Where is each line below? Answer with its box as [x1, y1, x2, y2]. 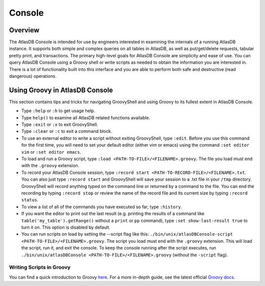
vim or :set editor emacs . [21, 149, 81, 155]
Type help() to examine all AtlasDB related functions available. [21, 115, 151, 120]
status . [21, 197, 39, 203]
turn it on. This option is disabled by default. [21, 224, 110, 230]
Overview [9, 26, 40, 34]
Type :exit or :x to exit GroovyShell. [21, 121, 98, 127]
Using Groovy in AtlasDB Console [9, 86, 113, 94]
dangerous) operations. [9, 73, 56, 79]
